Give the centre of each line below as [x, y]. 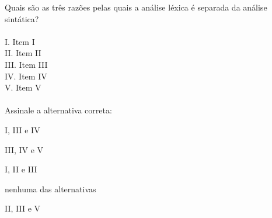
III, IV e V [24, 149]
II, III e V [23, 208]
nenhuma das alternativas [50, 188]
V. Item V [23, 87]
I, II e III [21, 169]
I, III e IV [22, 129]
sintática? [22, 18]
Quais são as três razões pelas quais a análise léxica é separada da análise [136, 7]
